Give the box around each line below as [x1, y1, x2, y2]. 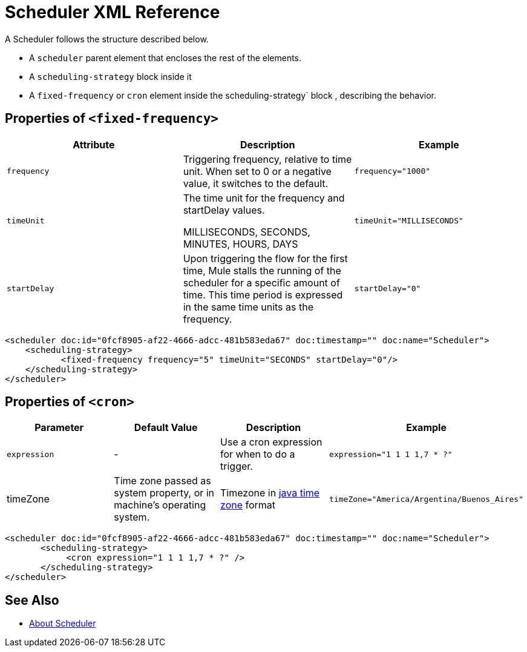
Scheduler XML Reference [5, 2, 220, 22]
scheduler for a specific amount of [183, 276, 340, 289]
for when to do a [220, 448, 295, 461]
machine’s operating [114, 499, 206, 512]
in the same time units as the [183, 300, 314, 313]
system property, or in [114, 487, 215, 499]
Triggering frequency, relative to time [183, 153, 352, 165]
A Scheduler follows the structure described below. [5, 33, 209, 44]
